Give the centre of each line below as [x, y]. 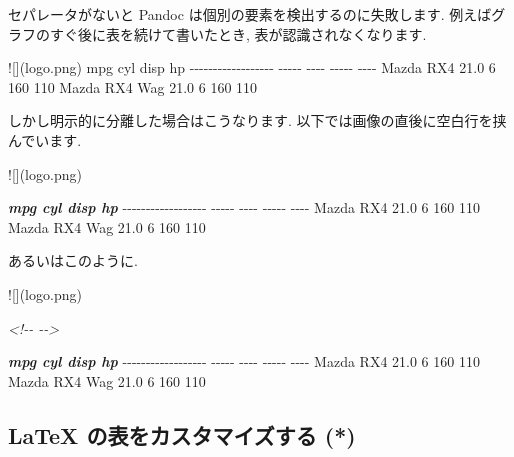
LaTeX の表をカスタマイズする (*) [182, 434]
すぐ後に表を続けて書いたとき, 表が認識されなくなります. [238, 33]
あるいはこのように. [73, 260]
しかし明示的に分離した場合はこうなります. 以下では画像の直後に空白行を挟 [257, 120]
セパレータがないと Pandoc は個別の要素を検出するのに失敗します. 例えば [250, 14]
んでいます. [45, 139]
